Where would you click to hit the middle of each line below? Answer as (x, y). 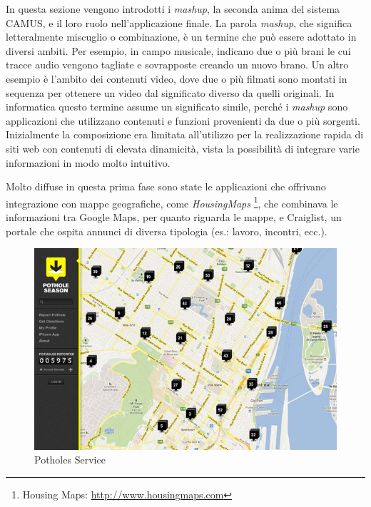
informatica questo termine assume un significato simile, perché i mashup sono (177, 107)
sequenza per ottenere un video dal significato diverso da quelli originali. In (170, 92)
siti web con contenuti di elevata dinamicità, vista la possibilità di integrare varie (183, 148)
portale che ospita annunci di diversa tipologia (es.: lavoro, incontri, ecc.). (167, 231)
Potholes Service (70, 460)
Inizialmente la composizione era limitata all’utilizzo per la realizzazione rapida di (185, 134)
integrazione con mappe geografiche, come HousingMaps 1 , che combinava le (172, 202)
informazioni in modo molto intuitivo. (88, 162)
